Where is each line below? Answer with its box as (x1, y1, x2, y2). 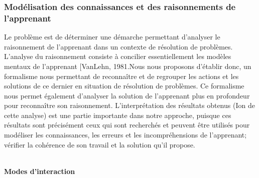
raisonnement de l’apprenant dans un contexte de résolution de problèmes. (4, 41, 233, 51)
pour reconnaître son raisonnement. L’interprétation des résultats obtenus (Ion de (4, 100, 255, 110)
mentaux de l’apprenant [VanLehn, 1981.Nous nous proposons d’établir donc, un (4, 60, 251, 71)
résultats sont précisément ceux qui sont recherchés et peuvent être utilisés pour (4, 119, 250, 130)
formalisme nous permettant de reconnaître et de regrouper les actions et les (4, 70, 239, 81)
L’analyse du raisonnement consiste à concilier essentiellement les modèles (4, 51, 231, 61)
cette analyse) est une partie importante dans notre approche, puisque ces (4, 109, 231, 120)
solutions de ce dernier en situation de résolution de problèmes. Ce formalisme (4, 80, 244, 91)
